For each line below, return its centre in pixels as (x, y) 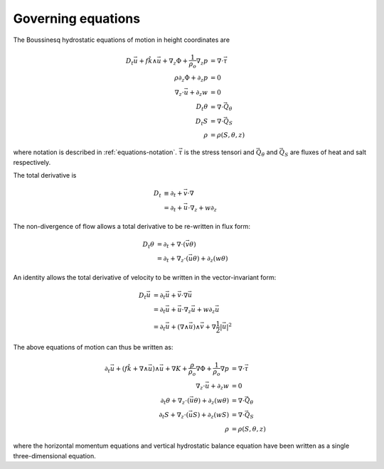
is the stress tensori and (219, 152)
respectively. (32, 162)
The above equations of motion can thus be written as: (93, 347)
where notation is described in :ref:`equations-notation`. (95, 152)
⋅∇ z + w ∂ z (202, 208)
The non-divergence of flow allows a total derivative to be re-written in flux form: (132, 226)
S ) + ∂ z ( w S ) (211, 416)
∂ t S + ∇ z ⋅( (174, 416)
